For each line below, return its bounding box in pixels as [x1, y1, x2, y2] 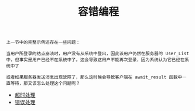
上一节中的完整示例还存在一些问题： [6, 40, 81, 45]
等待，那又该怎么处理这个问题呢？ [10, 81, 81, 87]
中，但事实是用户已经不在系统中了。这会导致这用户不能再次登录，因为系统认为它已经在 [6, 57, 185, 63]
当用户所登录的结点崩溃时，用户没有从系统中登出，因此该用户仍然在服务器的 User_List [6, 51, 189, 57]
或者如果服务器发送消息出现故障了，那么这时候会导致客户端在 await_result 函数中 [6, 74, 183, 80]
